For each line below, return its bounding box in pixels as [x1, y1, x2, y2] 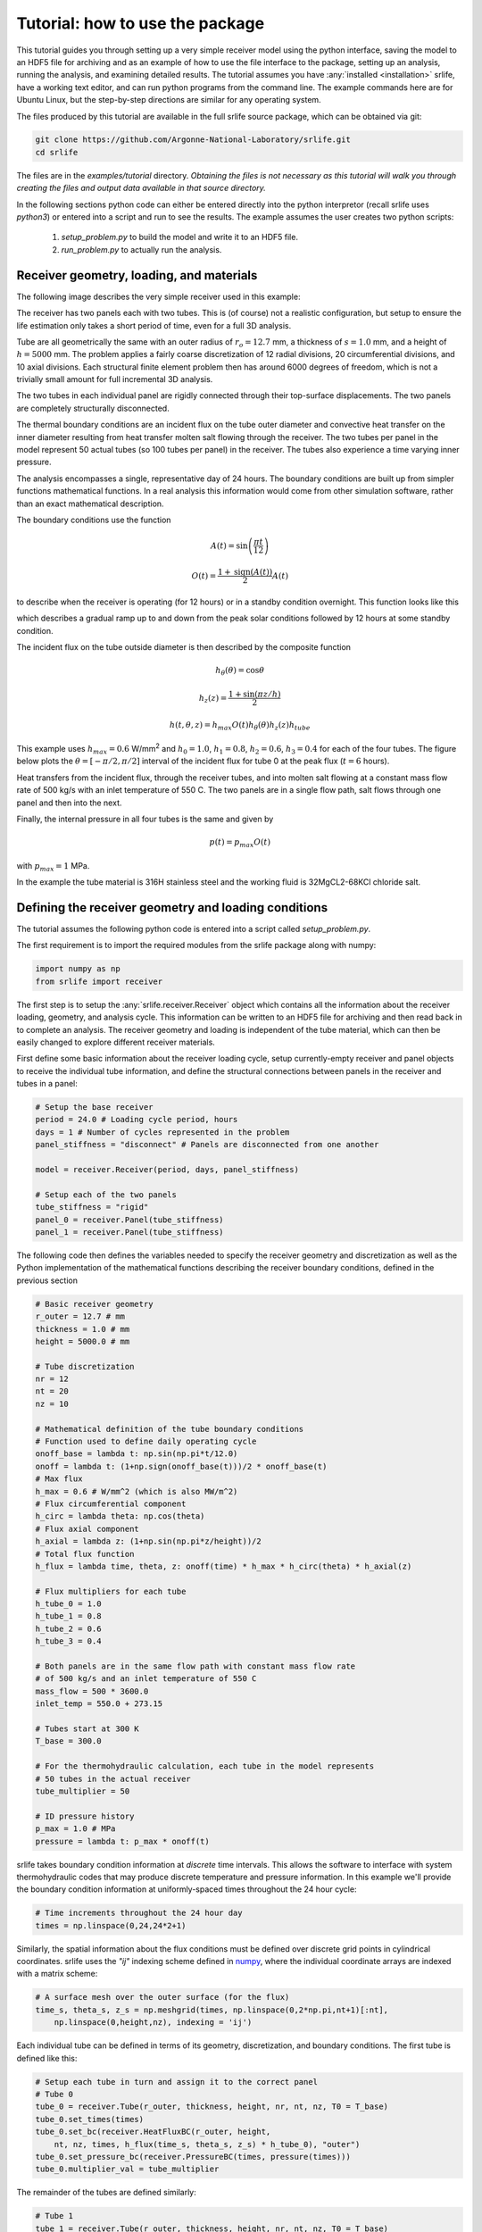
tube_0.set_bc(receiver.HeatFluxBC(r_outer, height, [35, 2127, 271, 2137]
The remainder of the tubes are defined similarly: [16, 2187, 196, 2198]
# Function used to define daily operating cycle [35, 1437, 257, 1446]
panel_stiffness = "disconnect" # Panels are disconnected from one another [35, 1139, 379, 1150]
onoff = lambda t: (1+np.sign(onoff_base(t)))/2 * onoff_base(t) [35, 1461, 328, 1471]
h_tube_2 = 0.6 [35, 1623, 102, 1634]
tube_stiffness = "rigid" [35, 1202, 149, 1212]
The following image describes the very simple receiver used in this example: [16, 291, 301, 302]
